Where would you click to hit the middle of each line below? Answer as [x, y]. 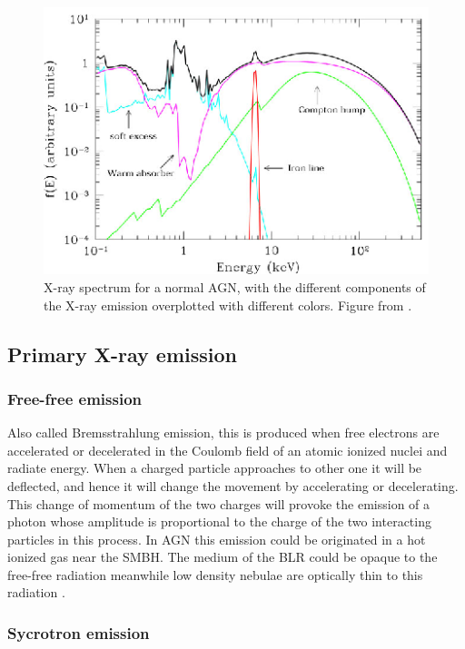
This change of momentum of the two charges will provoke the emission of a [219, 503]
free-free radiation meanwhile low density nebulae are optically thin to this [215, 574]
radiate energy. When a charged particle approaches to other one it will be [215, 468]
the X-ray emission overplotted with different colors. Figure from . [228, 305]
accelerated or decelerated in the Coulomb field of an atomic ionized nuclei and [228, 450]
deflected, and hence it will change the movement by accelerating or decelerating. [233, 485]
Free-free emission [74, 398]
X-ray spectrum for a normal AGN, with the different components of [235, 286]
